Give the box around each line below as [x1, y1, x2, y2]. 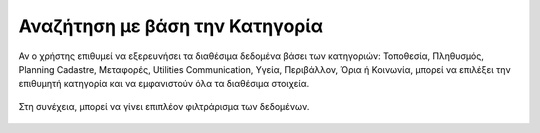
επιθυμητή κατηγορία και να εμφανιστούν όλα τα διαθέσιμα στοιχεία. [18, 78, 310, 90]
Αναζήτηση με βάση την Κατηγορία [18, 15, 324, 37]
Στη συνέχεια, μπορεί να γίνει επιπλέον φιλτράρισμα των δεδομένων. [18, 100, 310, 112]
